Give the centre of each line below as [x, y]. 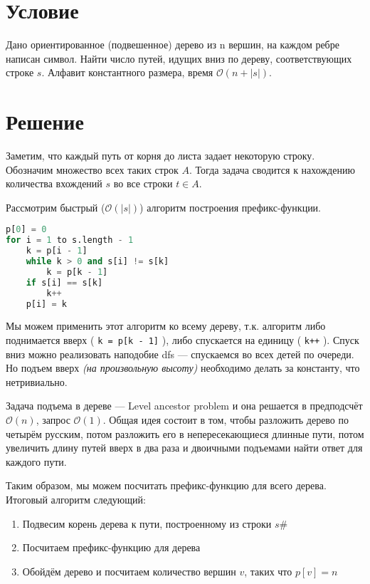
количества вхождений [54, 183]
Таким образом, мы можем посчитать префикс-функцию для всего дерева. [166, 485]
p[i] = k [46, 304]
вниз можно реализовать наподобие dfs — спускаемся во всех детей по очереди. [180, 354]
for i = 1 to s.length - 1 [70, 240]
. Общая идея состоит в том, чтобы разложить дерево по [226, 420]
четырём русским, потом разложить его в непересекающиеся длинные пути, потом [185, 433]
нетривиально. [37, 381]
